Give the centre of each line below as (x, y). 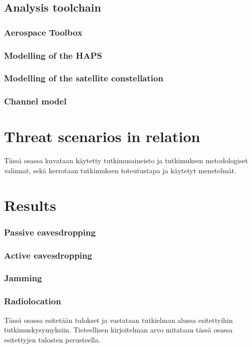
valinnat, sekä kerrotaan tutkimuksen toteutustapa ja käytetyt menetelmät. (120, 170)
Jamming (23, 278)
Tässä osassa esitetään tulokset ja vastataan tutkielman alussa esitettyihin (118, 320)
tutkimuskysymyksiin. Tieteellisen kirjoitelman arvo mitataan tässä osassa (118, 330)
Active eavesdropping (48, 255)
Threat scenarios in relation (102, 136)
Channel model (35, 101)
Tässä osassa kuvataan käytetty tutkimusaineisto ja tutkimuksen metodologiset (126, 160)
